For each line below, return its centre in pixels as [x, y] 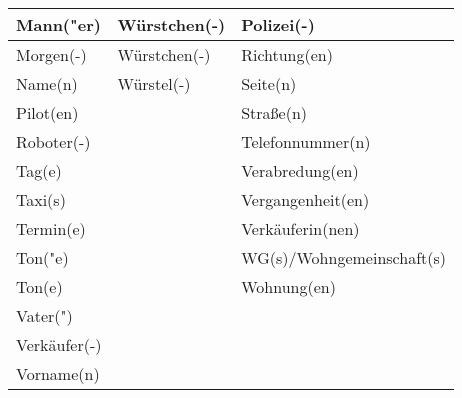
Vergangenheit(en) [305, 199]
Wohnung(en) [288, 286]
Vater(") [44, 315]
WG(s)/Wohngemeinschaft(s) [344, 257]
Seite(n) [269, 83]
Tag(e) [39, 170]
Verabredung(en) [300, 170]
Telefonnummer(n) [306, 141]
